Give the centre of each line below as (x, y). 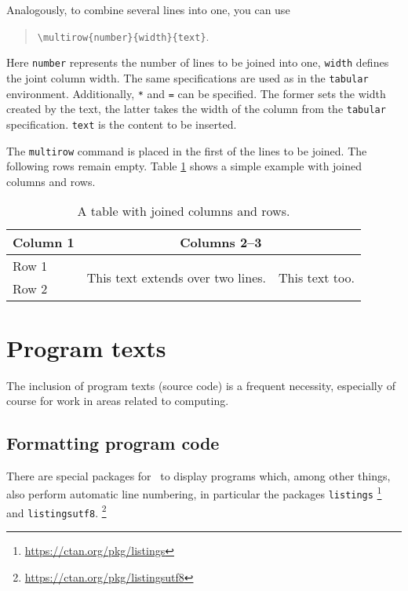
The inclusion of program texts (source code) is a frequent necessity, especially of (201, 385)
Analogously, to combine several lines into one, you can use (148, 9)
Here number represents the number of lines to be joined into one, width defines (198, 62)
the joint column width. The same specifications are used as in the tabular (188, 77)
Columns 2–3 (221, 243)
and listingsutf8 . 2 (56, 511)
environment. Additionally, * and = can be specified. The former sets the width (196, 93)
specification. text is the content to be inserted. (122, 124)
